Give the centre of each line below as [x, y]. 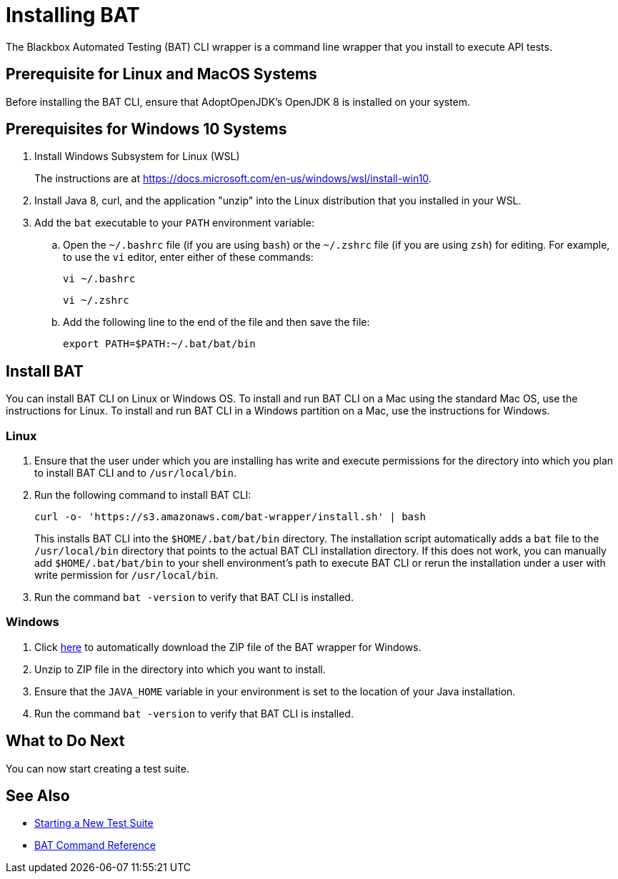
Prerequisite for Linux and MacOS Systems [161, 74]
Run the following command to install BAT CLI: [143, 495]
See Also [38, 796]
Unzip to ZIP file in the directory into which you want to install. [180, 669]
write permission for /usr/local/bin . [126, 575]
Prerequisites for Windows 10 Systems [146, 129]
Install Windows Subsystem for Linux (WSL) [137, 157]
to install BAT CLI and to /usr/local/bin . [135, 473]
